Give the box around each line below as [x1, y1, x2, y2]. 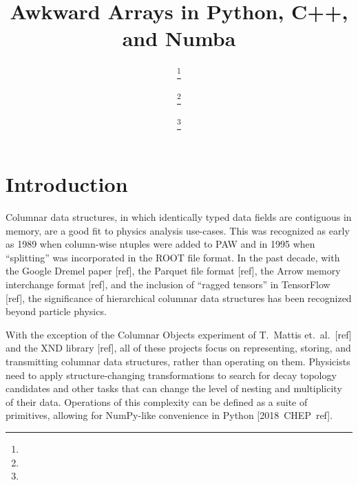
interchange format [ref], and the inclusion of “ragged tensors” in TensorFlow [6, 277, 330, 291]
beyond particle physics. [6, 304, 107, 319]
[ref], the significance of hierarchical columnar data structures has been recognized [6, 290, 352, 305]
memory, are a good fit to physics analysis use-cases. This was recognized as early [6, 223, 350, 237]
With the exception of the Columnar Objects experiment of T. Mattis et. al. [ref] [6, 327, 352, 341]
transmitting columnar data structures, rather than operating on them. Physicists [6, 354, 350, 368]
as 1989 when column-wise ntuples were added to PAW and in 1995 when [6, 237, 315, 251]
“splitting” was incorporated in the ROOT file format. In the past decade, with [6, 250, 340, 264]
